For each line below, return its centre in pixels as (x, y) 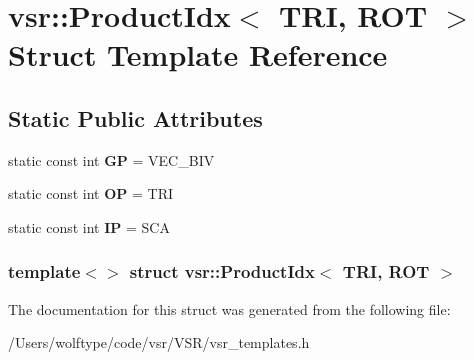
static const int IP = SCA (89, 226)
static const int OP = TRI (90, 193)
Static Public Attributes (135, 117)
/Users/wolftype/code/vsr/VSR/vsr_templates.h (159, 342)
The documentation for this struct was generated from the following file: (229, 308)
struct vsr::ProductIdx (222, 271)
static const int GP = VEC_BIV (111, 159)
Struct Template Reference (198, 54)
